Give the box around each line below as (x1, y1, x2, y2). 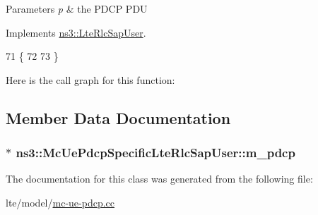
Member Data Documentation (6, 106, 231, 128)
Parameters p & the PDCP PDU (6, 1, 148, 16)
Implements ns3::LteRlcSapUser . (6, 25, 146, 39)
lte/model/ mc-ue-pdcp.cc (6, 195, 114, 209)
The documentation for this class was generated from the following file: (6, 171, 313, 186)
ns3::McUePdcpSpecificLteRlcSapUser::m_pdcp (16, 144, 295, 161)
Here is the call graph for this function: (6, 72, 175, 87)
